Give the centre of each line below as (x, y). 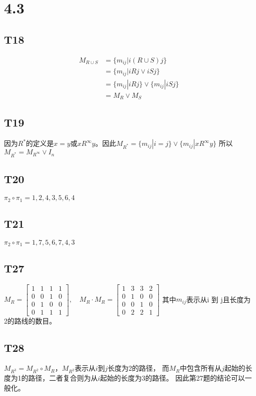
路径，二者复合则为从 (63, 378)
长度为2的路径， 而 (138, 368)
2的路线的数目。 (30, 320)
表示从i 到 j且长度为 (219, 299)
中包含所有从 (201, 368)
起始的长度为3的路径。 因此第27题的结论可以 (172, 378)
